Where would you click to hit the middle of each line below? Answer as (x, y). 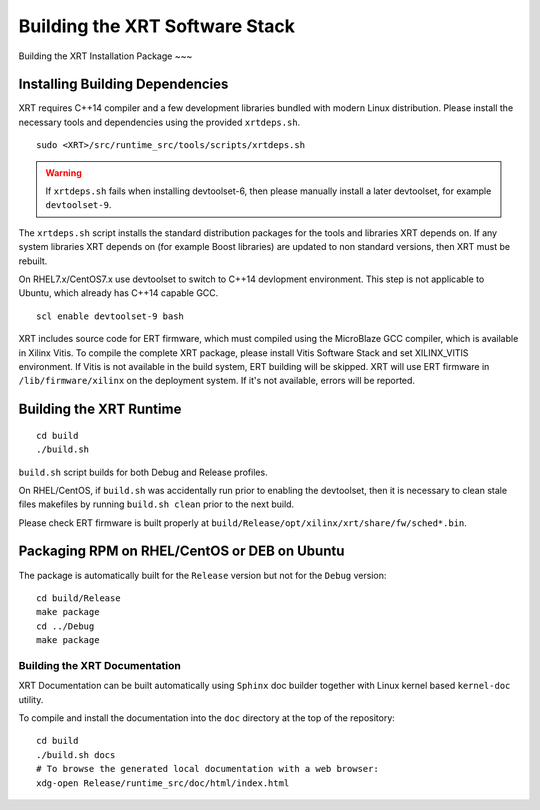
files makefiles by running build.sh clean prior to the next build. (156, 504)
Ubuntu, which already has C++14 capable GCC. (118, 293)
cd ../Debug (65, 626)
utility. (31, 699)
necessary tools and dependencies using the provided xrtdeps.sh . (159, 122)
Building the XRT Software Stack (156, 26)
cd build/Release (78, 598)
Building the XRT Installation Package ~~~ (105, 56)
